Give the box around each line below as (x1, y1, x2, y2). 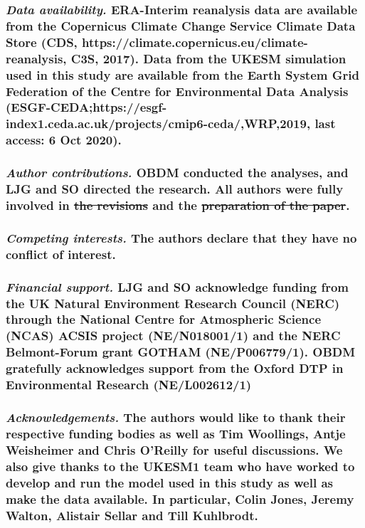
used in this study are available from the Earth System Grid (6, 65, 359, 83)
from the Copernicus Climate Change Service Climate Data (6, 16, 356, 34)
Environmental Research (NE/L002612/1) (6, 376, 252, 394)
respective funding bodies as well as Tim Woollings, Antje (6, 424, 346, 442)
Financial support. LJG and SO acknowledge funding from (6, 278, 349, 295)
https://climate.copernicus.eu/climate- (82, 33, 308, 51)
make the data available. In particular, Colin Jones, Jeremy (6, 490, 354, 507)
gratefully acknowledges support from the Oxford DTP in (6, 359, 344, 377)
